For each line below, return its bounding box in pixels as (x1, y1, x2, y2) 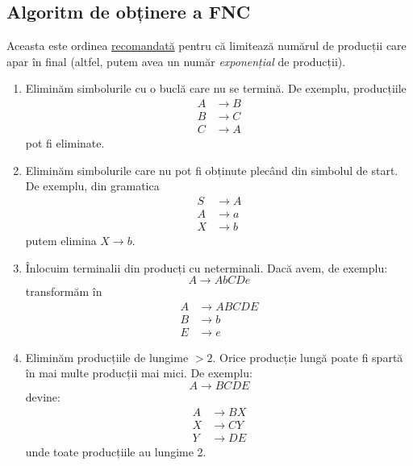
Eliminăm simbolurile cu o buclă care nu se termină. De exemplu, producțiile (25, 80, 407, 97)
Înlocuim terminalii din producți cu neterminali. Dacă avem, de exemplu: (25, 259, 388, 276)
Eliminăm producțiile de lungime (25, 348, 189, 365)
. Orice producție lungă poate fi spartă (212, 348, 403, 365)
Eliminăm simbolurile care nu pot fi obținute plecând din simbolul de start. (25, 161, 398, 178)
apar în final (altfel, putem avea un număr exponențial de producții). (6, 52, 346, 69)
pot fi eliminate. (25, 135, 105, 152)
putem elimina (25, 231, 97, 248)
